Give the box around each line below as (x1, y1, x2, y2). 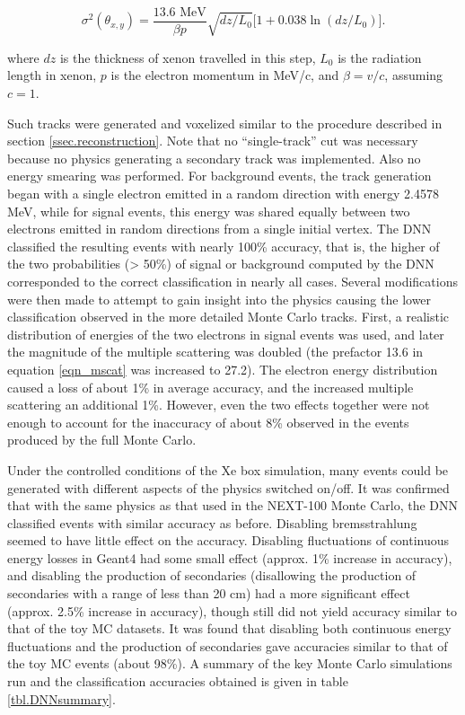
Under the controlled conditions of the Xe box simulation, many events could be (7, 460, 449, 479)
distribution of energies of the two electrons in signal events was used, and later (7, 324, 444, 343)
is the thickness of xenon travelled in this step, (59, 48, 316, 66)
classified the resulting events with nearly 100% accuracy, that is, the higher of (7, 236, 440, 255)
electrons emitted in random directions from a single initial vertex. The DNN (7, 219, 432, 238)
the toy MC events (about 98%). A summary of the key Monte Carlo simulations (7, 654, 452, 673)
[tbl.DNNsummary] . (7, 689, 116, 708)
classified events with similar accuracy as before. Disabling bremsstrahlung (7, 513, 417, 532)
